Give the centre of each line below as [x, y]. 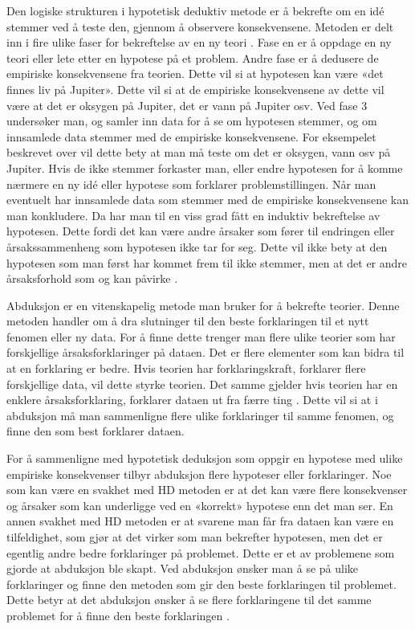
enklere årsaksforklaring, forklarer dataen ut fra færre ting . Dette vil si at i [192, 400]
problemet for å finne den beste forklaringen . [118, 615]
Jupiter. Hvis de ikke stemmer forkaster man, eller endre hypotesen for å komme [205, 167]
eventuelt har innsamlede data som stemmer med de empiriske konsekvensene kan [208, 200]
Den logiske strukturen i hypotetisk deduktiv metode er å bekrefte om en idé [195, 10]
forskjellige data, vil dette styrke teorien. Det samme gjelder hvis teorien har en [202, 384]
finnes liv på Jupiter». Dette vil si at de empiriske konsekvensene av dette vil [195, 89]
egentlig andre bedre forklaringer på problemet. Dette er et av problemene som [201, 552]
